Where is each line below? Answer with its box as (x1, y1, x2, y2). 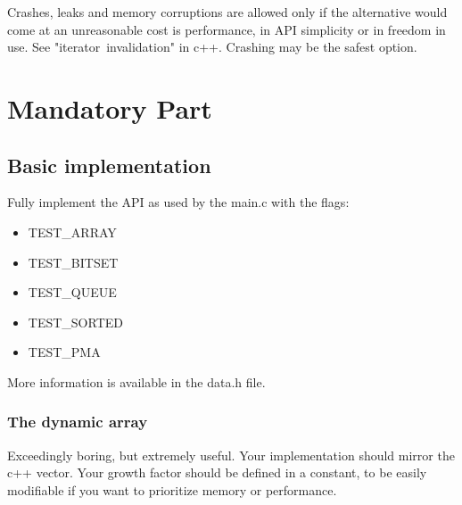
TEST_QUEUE (28, 283, 117, 302)
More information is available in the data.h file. (7, 372, 266, 391)
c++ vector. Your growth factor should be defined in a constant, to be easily (7, 463, 427, 482)
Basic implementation (7, 151, 211, 178)
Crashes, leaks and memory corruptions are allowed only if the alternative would (7, 3, 448, 21)
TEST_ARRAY (28, 222, 117, 241)
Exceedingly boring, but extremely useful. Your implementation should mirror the (7, 445, 455, 464)
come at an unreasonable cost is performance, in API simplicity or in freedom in (7, 20, 446, 38)
